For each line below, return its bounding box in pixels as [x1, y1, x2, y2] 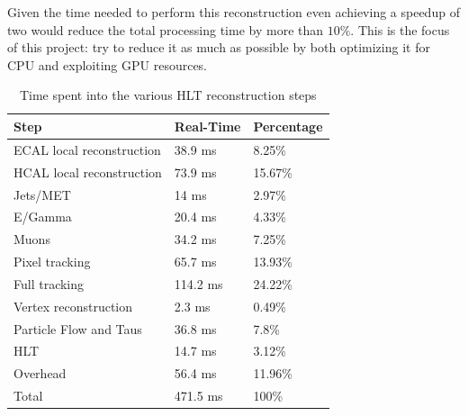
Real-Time [174, 116, 241, 135]
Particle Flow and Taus [13, 319, 142, 338]
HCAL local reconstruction [13, 162, 162, 181]
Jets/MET [13, 185, 71, 203]
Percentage [253, 116, 323, 135]
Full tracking [13, 274, 85, 293]
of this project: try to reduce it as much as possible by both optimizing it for [7, 38, 430, 57]
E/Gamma [13, 207, 72, 226]
